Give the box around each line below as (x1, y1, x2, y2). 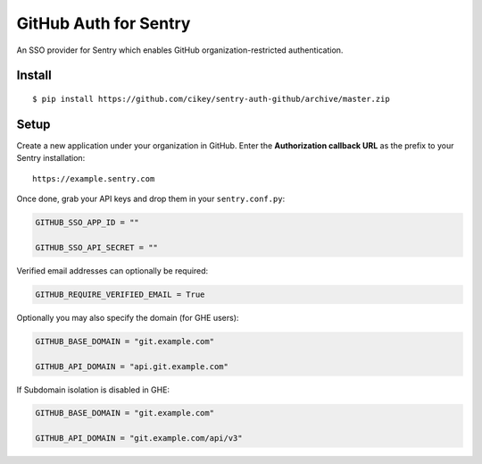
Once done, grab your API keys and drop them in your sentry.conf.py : (16, 193, 286, 205)
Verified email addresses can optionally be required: (16, 265, 209, 276)
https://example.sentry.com (32, 173, 155, 183)
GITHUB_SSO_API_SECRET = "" (35, 242, 158, 252)
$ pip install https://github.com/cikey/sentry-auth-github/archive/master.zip (32, 94, 390, 104)
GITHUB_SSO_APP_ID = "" (35, 217, 140, 228)
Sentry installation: (16, 153, 86, 164)
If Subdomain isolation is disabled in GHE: (16, 384, 170, 395)
